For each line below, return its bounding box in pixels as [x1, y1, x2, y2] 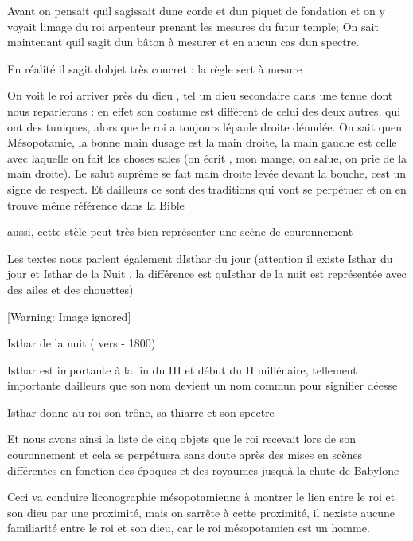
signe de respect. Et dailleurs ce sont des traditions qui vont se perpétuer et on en [7, 180, 407, 197]
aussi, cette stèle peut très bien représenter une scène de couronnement [7, 223, 353, 240]
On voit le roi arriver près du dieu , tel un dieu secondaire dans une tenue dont [7, 87, 393, 104]
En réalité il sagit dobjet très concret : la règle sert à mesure [7, 60, 302, 76]
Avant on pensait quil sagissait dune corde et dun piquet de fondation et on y [7, 2, 385, 18]
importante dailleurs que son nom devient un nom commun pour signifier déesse [7, 377, 398, 394]
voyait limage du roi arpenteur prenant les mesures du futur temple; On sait [7, 18, 379, 34]
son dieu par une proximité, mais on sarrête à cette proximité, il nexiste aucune [7, 504, 395, 520]
